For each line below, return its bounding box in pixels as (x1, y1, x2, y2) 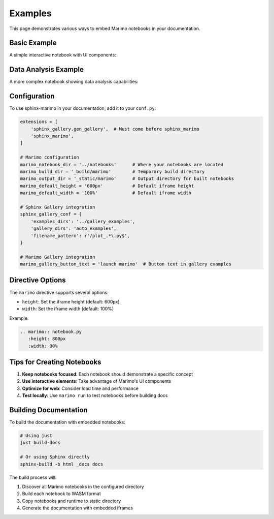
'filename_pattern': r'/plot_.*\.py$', (30, 233, 130, 238)
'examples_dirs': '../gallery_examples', (30, 219, 135, 224)
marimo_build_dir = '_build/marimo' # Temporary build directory (20, 168, 205, 174)
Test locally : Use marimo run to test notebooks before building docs (22, 392, 168, 399)
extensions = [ (20, 119, 58, 125)
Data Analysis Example (9, 65, 84, 74)
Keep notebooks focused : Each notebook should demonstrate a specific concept (22, 371, 193, 377)
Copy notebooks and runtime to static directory (22, 498, 121, 504)
